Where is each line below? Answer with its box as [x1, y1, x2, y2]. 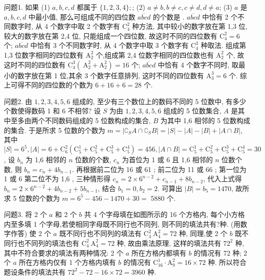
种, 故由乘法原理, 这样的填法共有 [117, 237, 221, 248]
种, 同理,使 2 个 [179, 228, 227, 238]
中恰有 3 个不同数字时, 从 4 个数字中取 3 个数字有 [30, 40, 189, 50]
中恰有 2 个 [202, 11, 238, 22]
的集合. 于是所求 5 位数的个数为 [4, 125, 105, 135]
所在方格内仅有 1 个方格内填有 [19, 257, 116, 267]
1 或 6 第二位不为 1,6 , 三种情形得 [4, 173, 110, 184]
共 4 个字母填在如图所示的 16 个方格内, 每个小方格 [84, 209, 245, 219]
